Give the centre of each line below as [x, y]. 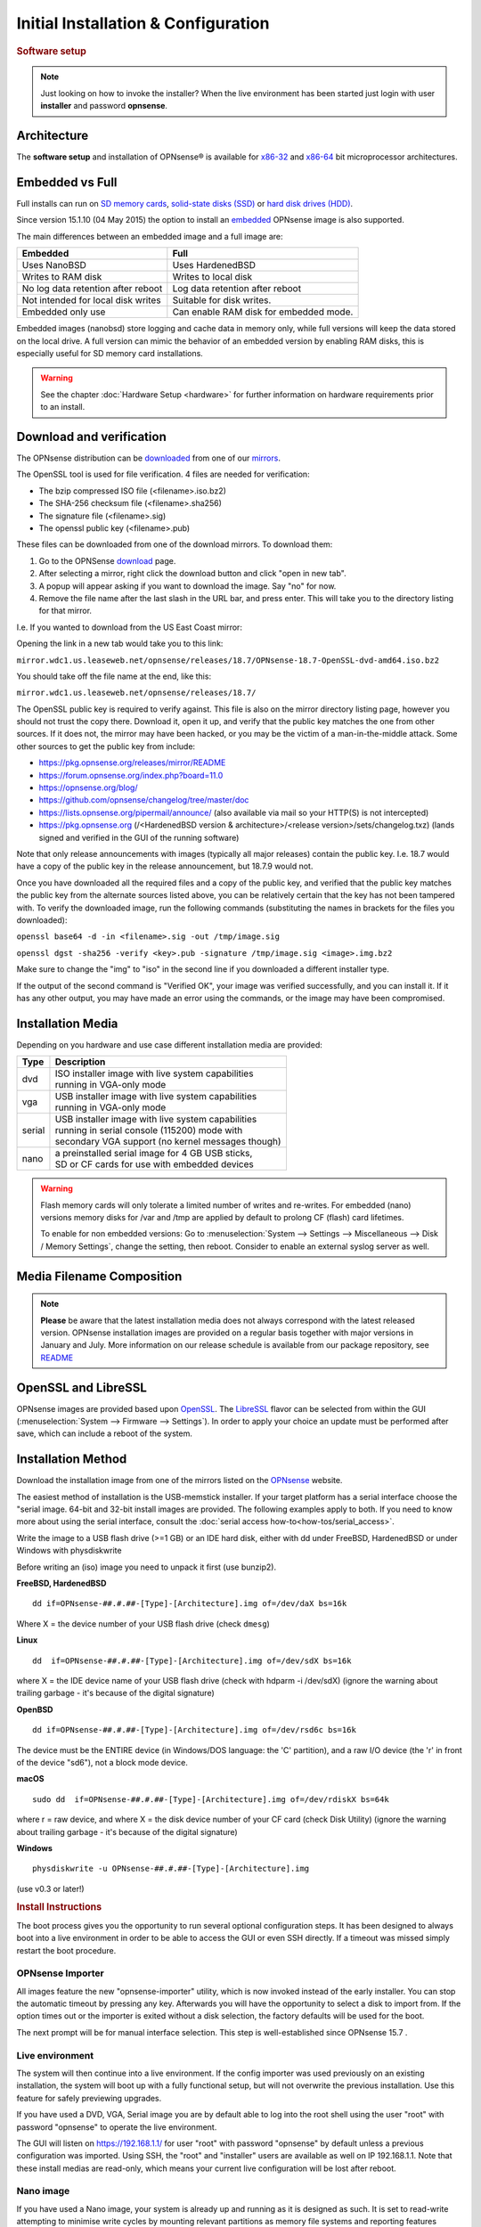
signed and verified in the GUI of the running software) [139, 837]
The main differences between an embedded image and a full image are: [150, 236]
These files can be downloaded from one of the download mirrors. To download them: [175, 544]
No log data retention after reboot [92, 289]
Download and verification [91, 436]
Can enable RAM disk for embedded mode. [263, 312]
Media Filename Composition [99, 1276]
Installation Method [72, 1460]
